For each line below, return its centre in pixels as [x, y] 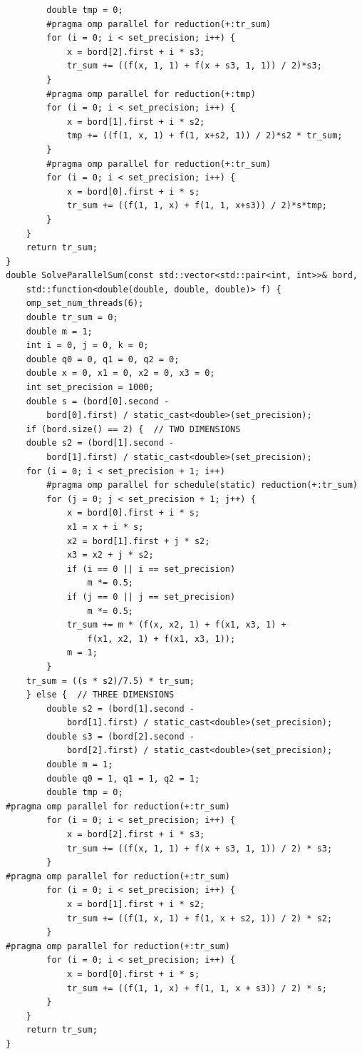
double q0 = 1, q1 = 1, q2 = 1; [123, 778]
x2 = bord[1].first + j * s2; [138, 541]
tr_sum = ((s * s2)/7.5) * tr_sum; [110, 681]
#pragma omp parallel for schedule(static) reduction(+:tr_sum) [202, 485]
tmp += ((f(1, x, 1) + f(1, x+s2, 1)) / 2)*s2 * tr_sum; [205, 136]
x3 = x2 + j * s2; [110, 555]
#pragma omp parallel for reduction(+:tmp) [151, 94]
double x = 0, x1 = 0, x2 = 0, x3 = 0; [120, 373]
